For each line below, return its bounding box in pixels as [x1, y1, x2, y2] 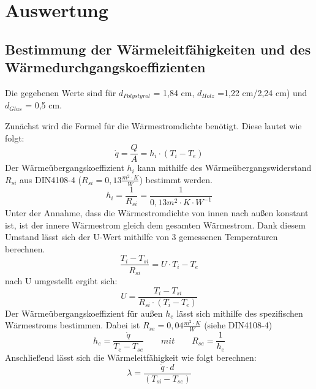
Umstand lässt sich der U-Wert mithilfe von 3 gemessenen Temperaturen [5, 230, 278, 243]
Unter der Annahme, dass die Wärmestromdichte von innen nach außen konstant [5, 206, 309, 219]
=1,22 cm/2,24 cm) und [217, 86, 307, 99]
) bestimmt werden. [139, 173, 213, 186]
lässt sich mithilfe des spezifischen [176, 306, 303, 319]
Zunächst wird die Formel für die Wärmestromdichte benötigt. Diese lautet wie [5, 119, 302, 132]
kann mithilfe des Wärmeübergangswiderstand [137, 161, 312, 174]
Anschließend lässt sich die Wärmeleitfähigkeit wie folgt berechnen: [5, 350, 257, 363]
